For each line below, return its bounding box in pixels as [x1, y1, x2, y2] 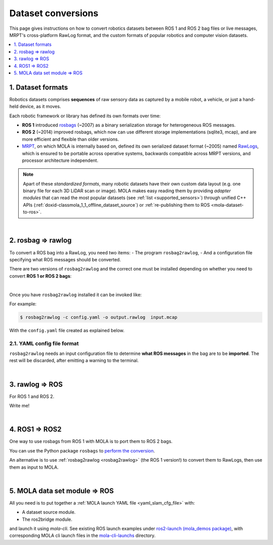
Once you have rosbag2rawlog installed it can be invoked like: [9, 291, 142, 298]
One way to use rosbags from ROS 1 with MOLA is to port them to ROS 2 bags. [9, 438, 173, 444]
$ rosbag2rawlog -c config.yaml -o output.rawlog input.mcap [20, 314, 177, 320]
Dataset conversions [9, 8, 99, 19]
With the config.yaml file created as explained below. [9, 327, 125, 333]
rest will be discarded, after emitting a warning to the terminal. [9, 357, 139, 364]
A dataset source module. [22, 509, 76, 515]
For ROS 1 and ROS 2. [9, 393, 55, 399]
